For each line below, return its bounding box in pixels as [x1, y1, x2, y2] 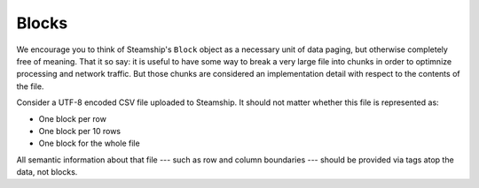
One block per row [38, 113, 106, 124]
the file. [16, 80, 44, 92]
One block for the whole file [38, 138, 141, 149]
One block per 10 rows [38, 125, 122, 136]
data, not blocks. [16, 167, 78, 177]
